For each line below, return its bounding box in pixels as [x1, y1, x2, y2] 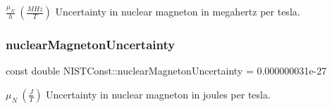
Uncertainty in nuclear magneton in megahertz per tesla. [55, 4, 300, 18]
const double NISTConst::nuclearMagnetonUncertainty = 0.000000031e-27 [6, 63, 327, 78]
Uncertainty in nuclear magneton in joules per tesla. [46, 86, 271, 101]
